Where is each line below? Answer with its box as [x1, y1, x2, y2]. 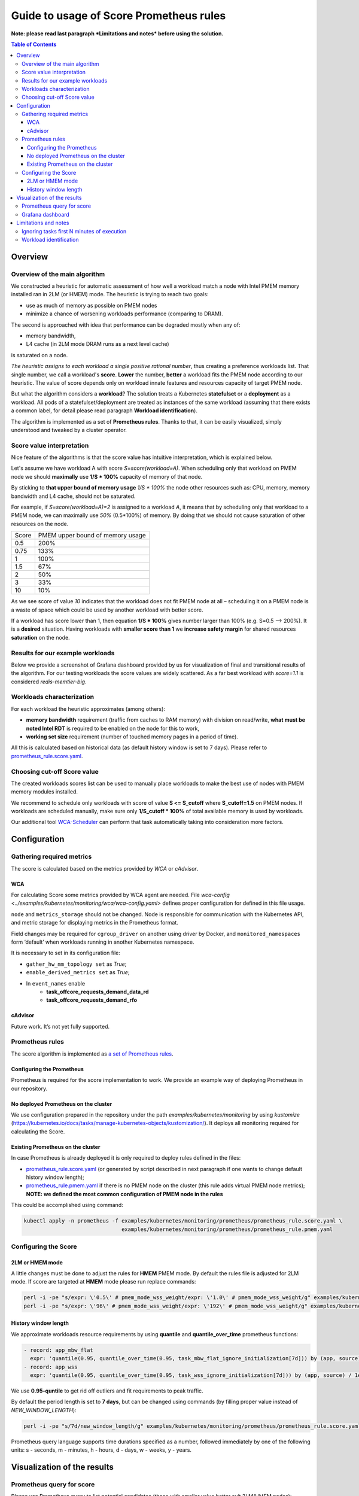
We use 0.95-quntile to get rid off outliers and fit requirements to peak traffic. [11, 1387, 203, 1394]
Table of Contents [11, 41, 57, 48]
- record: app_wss [23, 1363, 78, 1370]
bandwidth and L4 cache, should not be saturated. [11, 492, 136, 500]
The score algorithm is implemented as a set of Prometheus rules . [11, 1050, 174, 1057]
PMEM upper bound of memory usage [38, 531, 146, 540]
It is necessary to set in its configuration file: [11, 949, 121, 957]
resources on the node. [11, 520, 69, 527]
